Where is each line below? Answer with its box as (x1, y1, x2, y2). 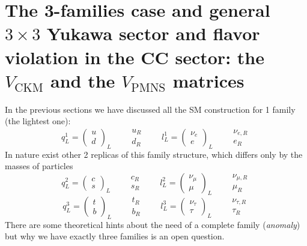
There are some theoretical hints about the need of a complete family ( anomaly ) (5, 218, 300, 230)
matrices (172, 68, 245, 92)
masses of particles (5, 160, 73, 172)
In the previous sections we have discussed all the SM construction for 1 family (5, 103, 296, 115)
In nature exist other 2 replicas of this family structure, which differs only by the (5, 148, 303, 160)
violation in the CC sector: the (5, 44, 264, 69)
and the (50, 68, 115, 92)
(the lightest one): (5, 115, 71, 127)
